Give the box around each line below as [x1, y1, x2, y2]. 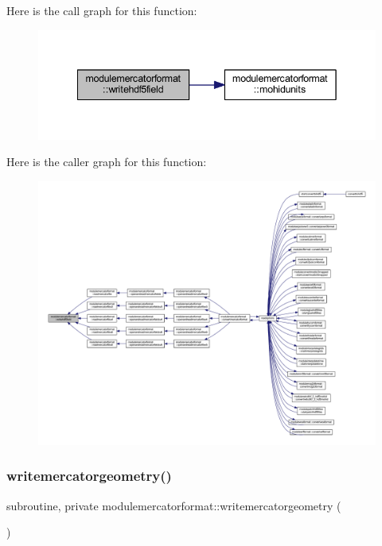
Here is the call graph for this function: [6, 2, 197, 18]
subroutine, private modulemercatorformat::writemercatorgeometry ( [6, 497, 341, 513]
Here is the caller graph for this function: [6, 153, 207, 170]
